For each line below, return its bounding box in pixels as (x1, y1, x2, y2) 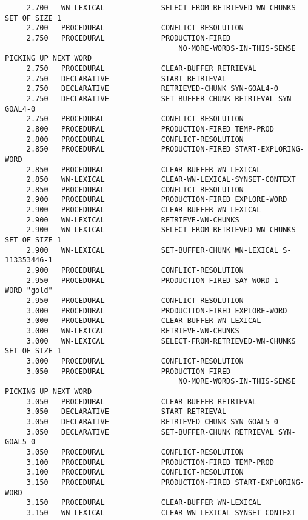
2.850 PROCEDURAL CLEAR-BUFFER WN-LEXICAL (26, 165, 261, 174)
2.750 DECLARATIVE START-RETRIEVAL (26, 74, 227, 83)
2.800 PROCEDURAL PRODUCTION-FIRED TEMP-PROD (26, 124, 274, 133)
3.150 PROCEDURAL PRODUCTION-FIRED (26, 478, 231, 487)
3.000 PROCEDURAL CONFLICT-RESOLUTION (26, 356, 244, 365)
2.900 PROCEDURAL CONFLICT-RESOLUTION (26, 266, 244, 275)
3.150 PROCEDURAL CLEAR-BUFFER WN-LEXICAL (26, 498, 261, 507)
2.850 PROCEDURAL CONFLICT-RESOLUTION (26, 185, 244, 194)
